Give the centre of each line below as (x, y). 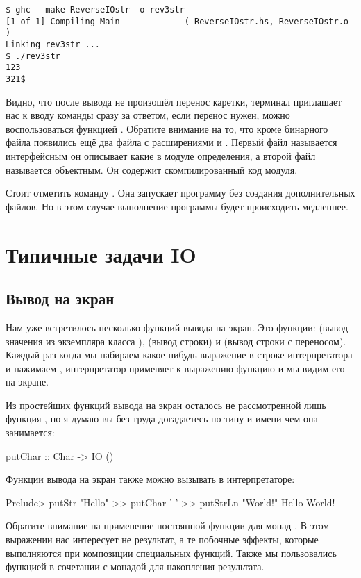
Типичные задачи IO (101, 254)
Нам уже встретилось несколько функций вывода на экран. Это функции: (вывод (177, 327)
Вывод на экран (60, 298)
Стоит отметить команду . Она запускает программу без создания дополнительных (180, 193)
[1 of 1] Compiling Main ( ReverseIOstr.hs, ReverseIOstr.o (177, 21)
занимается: (30, 432)
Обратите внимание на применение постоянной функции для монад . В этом (168, 526)
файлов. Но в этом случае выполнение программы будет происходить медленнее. (177, 206)
